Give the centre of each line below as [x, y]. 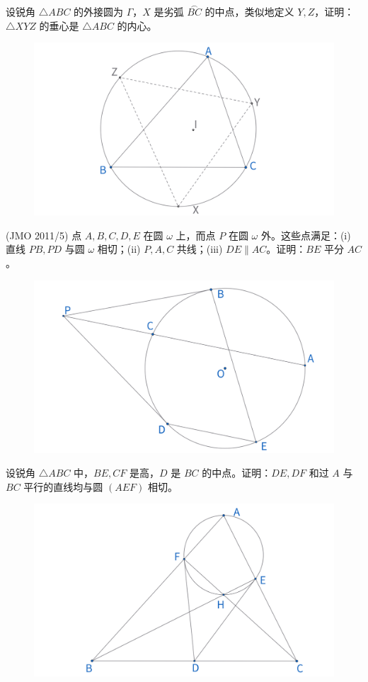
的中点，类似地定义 [249, 12]
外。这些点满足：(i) [306, 235]
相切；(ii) [119, 249]
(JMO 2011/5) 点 [44, 235]
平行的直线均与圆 [63, 486]
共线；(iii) [200, 249]
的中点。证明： [237, 473]
